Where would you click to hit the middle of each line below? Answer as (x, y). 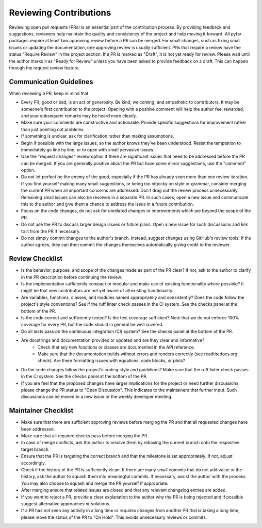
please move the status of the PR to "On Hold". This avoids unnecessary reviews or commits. (114, 517)
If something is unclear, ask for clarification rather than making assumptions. (98, 136)
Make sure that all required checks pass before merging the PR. (85, 436)
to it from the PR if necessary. (51, 231)
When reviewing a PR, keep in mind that (49, 93)
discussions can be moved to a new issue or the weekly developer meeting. (97, 397)
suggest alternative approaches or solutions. (66, 503)
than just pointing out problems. (53, 129)
